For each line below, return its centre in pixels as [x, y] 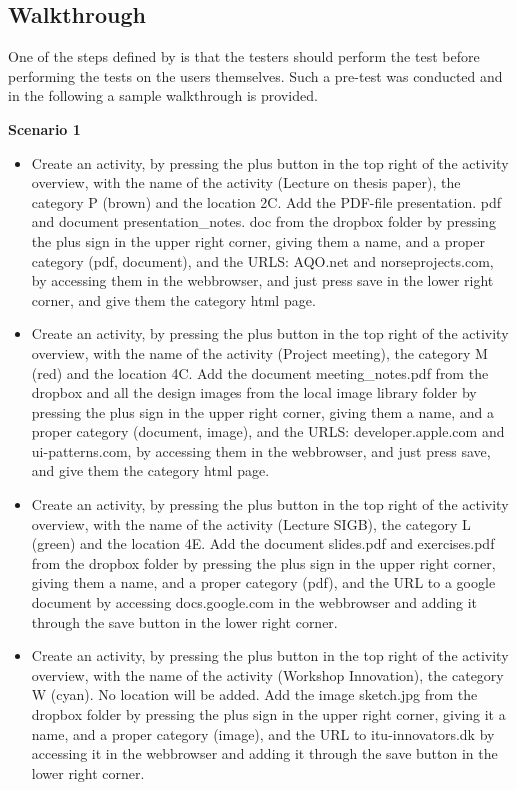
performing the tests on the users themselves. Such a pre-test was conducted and [255, 75]
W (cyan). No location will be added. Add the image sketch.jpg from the [254, 694]
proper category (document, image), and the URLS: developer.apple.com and [268, 431]
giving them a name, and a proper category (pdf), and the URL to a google [263, 582]
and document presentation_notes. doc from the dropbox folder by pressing [263, 221]
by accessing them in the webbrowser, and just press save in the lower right [262, 280]
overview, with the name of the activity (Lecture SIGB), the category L [251, 523]
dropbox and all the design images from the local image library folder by [254, 392]
